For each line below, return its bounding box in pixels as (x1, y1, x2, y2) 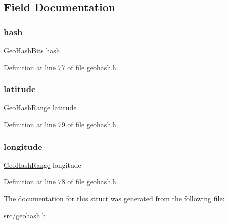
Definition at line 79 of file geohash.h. (4, 119, 118, 129)
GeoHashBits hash (4, 45, 60, 55)
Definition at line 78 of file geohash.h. (4, 176, 118, 187)
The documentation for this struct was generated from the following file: (4, 193, 225, 203)
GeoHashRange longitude (4, 159, 81, 170)
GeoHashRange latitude (4, 102, 77, 113)
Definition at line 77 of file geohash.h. (4, 62, 118, 72)
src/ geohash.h (4, 210, 46, 220)
